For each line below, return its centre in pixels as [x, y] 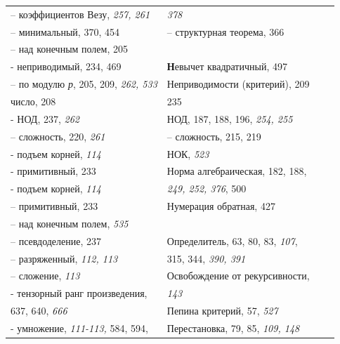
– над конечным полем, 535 [70, 223]
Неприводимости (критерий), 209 [238, 84]
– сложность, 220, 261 [58, 136]
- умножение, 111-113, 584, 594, [79, 328]
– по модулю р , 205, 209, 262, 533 [84, 84]
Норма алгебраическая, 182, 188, [237, 171]
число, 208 [33, 101]
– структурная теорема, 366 [225, 31]
